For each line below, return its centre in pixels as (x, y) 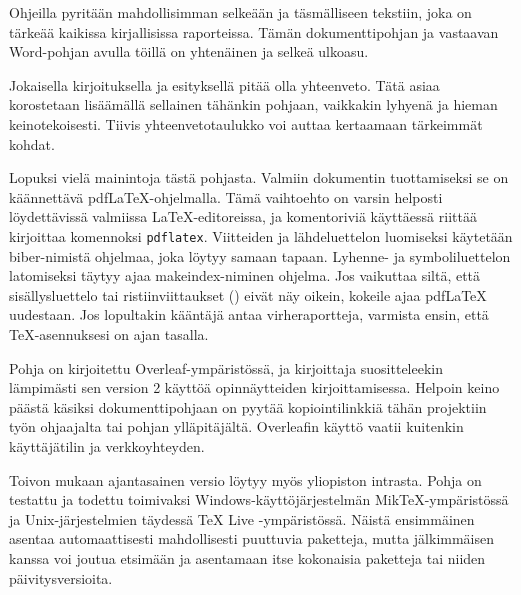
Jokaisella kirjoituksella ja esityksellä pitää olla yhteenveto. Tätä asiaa (224, 84)
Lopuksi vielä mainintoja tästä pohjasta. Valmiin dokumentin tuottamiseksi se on (259, 177)
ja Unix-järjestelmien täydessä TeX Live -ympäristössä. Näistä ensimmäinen (242, 518)
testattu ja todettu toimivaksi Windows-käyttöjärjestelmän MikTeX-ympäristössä (259, 499)
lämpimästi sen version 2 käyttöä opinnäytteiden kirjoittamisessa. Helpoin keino (254, 387)
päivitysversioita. (61, 577)
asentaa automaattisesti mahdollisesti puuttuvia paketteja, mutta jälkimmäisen (252, 538)
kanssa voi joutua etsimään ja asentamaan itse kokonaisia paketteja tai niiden (247, 557)
